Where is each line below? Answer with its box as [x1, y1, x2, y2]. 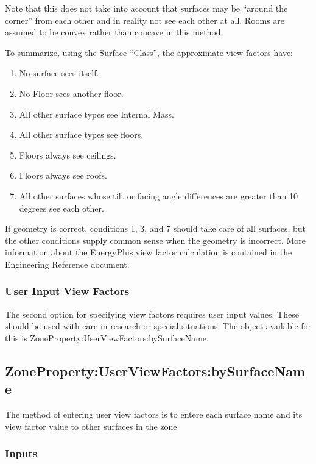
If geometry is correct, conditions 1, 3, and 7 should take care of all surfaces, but [5, 222, 306, 235]
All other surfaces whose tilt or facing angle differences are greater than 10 [19, 189, 298, 202]
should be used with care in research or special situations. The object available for [5, 319, 312, 332]
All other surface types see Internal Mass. [19, 107, 174, 120]
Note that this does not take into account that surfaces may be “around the [5, 2, 288, 14]
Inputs [5, 446, 38, 461]
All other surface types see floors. [19, 128, 144, 141]
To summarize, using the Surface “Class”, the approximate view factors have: [5, 46, 293, 59]
